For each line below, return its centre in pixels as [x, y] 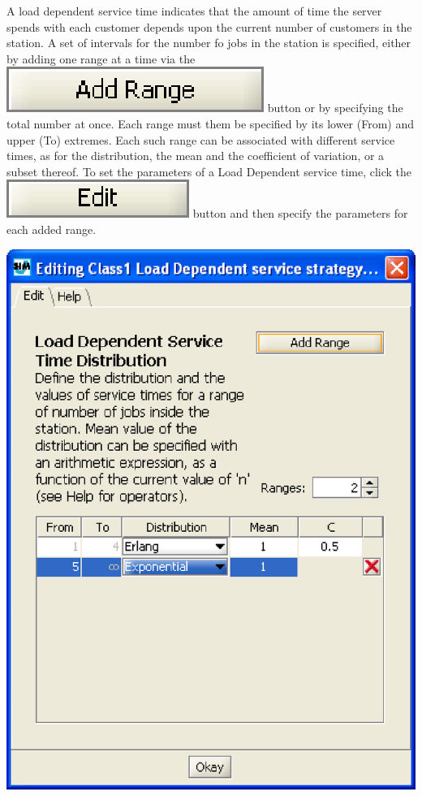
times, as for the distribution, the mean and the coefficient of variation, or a [196, 156]
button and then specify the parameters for [300, 213]
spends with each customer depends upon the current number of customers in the [209, 26]
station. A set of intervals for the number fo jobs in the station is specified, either [209, 43]
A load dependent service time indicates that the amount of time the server [194, 11]
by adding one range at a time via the [101, 58]
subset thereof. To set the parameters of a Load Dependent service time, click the [209, 171]
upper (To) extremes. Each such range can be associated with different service [201, 139]
